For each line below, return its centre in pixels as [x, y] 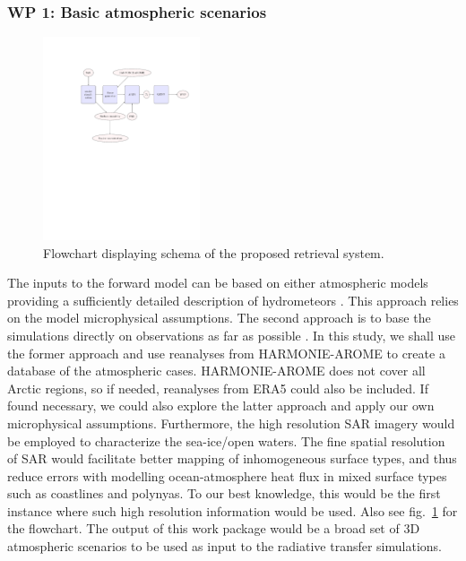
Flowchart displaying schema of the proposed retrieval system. [214, 252]
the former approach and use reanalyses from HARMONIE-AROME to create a [226, 353]
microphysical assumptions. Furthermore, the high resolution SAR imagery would [231, 423]
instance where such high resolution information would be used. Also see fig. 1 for [233, 510]
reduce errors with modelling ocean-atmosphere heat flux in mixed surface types [227, 475]
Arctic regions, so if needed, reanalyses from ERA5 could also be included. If [218, 388]
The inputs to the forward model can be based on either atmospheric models [218, 283]
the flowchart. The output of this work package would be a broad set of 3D [214, 528]
